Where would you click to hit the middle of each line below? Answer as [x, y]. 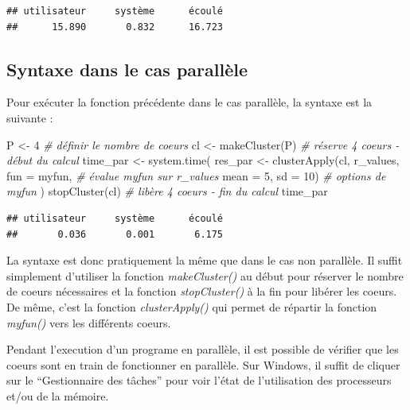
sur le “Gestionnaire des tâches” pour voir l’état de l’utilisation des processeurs [199, 380]
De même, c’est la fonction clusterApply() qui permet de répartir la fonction [192, 306]
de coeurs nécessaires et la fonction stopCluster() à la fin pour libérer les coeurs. [202, 291]
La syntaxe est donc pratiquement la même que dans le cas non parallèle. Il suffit [205, 260]
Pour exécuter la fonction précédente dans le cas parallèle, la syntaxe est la [189, 102]
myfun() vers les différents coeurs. [89, 322]
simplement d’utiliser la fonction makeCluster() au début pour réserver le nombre [205, 275]
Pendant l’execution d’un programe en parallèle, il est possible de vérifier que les [203, 349]
